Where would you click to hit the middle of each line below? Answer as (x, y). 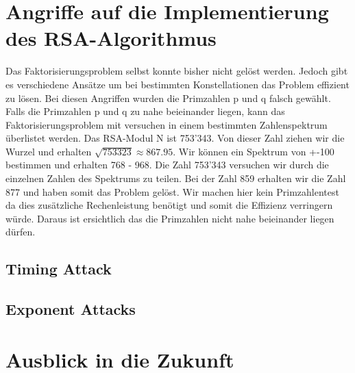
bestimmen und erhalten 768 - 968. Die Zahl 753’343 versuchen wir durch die (167, 165)
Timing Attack (59, 269)
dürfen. (21, 232)
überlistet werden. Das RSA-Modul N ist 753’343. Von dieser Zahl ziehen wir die (175, 138)
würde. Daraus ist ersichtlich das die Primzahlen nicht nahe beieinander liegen (170, 218)
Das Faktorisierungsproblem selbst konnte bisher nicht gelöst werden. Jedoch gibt (177, 71)
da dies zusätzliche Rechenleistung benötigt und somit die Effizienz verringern (169, 205)
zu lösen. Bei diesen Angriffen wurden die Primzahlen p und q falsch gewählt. (168, 98)
